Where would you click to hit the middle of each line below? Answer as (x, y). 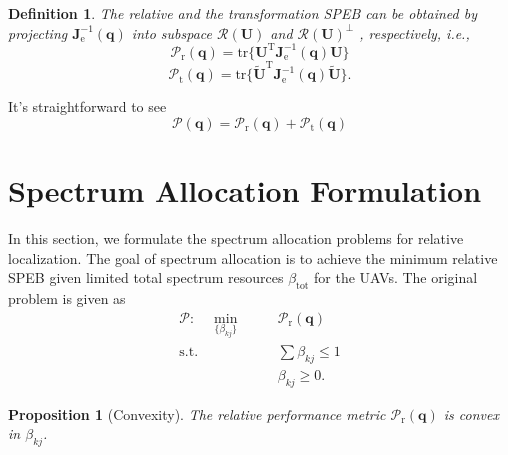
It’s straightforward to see (87, 106)
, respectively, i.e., (414, 32)
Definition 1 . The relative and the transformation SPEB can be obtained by (242, 13)
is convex (471, 413)
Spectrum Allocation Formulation (245, 190)
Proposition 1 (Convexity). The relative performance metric (197, 413)
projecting (38, 32)
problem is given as (67, 298)
